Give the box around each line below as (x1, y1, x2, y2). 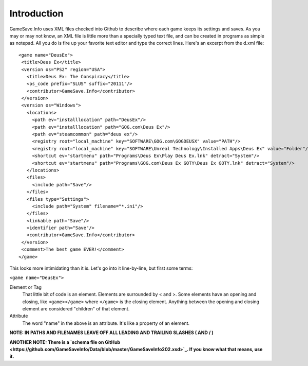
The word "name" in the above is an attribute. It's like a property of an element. (22, 320, 190, 326)
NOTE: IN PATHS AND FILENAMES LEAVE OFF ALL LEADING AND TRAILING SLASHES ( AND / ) (9, 329, 214, 336)
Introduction (9, 8, 64, 19)
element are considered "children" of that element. (22, 306, 130, 311)
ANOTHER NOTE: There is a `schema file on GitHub (9, 339, 121, 345)
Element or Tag (9, 284, 42, 290)
